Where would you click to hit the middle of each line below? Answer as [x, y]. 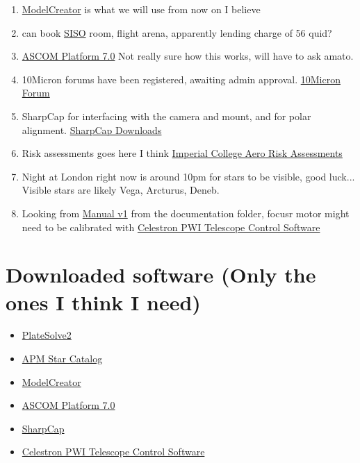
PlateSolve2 [47, 335]
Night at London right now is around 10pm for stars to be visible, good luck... [188, 176]
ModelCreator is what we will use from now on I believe [141, 9]
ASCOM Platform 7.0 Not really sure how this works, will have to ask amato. [188, 56]
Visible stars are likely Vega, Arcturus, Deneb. [121, 190]
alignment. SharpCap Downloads [92, 129]
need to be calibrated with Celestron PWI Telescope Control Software [171, 227]
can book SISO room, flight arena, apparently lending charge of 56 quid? [177, 32]
